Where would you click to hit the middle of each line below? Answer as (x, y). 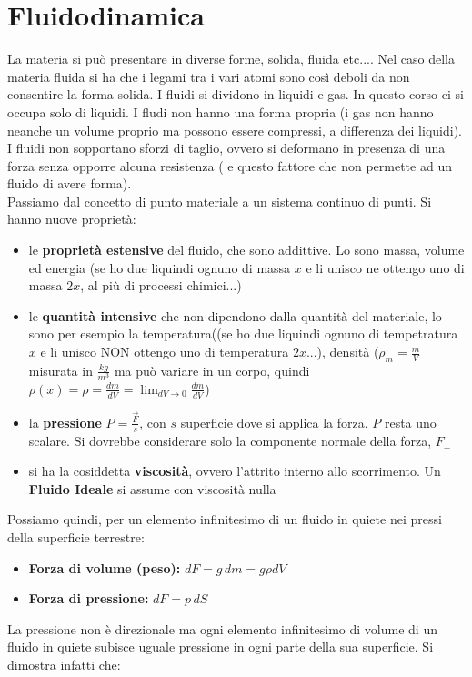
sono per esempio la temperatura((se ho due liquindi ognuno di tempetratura (243, 333)
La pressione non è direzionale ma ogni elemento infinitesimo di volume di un (222, 628)
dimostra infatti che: (64, 665)
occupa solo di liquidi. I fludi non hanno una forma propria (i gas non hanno (221, 111)
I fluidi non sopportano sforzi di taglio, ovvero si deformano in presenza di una (226, 148)
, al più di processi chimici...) (161, 285)
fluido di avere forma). (70, 183)
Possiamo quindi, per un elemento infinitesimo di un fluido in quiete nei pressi (225, 519)
